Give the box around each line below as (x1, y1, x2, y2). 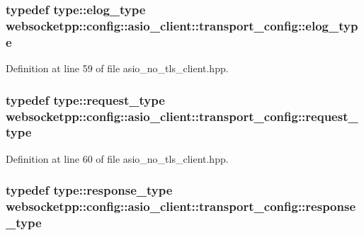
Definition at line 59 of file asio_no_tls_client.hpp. (6, 61, 229, 76)
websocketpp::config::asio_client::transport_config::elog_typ (6, 16, 358, 34)
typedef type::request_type (6, 91, 165, 108)
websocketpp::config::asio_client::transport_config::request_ (6, 107, 358, 125)
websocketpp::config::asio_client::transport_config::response (6, 197, 356, 215)
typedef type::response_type (6, 181, 173, 199)
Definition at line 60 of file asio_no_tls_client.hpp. (6, 151, 229, 166)
